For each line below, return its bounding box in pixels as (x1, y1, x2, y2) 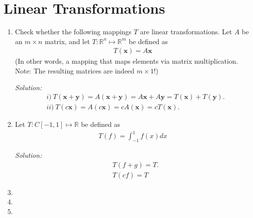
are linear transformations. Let (140, 26, 232, 37)
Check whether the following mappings (15, 26, 132, 37)
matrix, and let (45, 36, 90, 46)
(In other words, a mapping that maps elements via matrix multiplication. (15, 56, 238, 66)
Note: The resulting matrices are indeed (15, 65, 135, 75)
